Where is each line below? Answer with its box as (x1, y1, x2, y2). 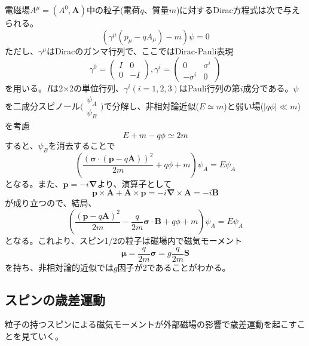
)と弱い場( (224, 100, 264, 112)
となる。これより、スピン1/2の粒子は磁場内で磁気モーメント (5, 234, 243, 247)
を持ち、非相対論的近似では (5, 261, 114, 273)
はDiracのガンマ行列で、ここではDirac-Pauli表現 (46, 44, 234, 57)
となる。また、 (5, 177, 63, 189)
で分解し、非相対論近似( (103, 100, 199, 112)
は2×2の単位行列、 (50, 82, 124, 94)
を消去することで (48, 139, 115, 152)
